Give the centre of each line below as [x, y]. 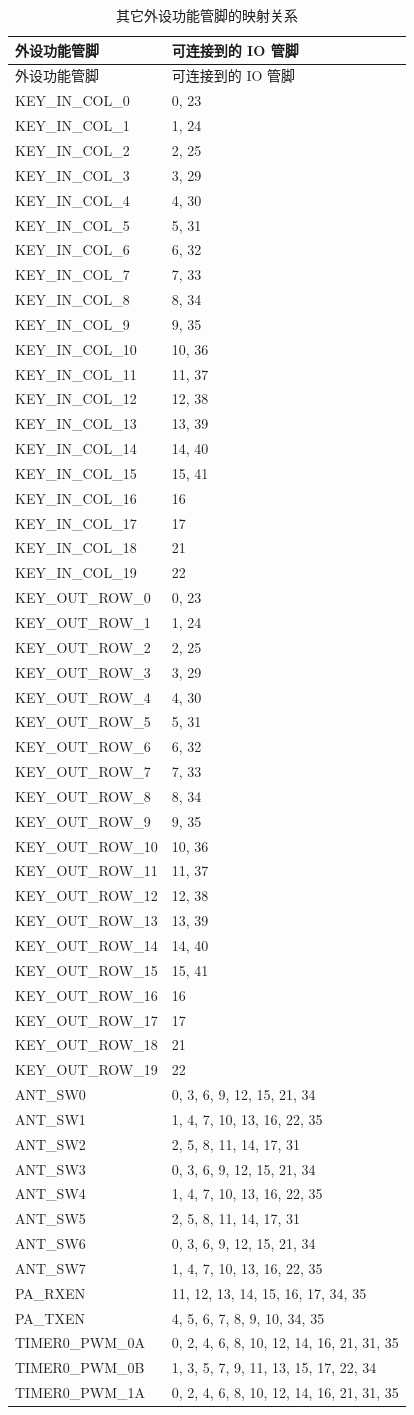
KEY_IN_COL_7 [72, 274]
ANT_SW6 [50, 1243]
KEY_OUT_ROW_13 [86, 920]
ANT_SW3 [50, 1168]
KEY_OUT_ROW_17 [86, 1019]
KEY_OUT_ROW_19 [86, 1069]
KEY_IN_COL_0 [72, 100]
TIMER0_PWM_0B [80, 1367]
